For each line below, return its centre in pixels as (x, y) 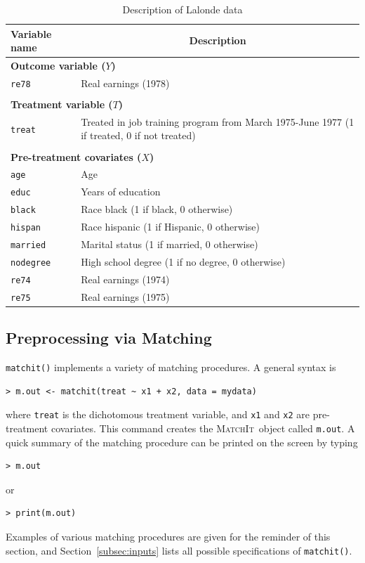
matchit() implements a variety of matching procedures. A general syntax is (171, 367)
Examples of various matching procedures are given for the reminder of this (168, 537)
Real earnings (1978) (125, 83)
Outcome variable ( (58, 66)
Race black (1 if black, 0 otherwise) (157, 209)
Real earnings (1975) (125, 296)
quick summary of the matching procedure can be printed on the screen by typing (182, 442)
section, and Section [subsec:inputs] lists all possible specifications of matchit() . (179, 550)
